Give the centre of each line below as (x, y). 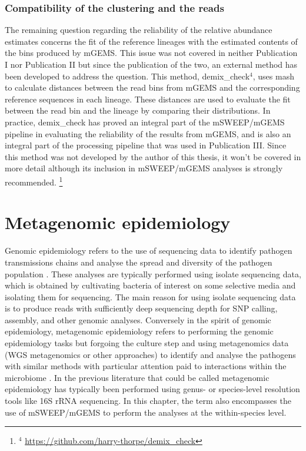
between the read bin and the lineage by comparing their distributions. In (138, 110)
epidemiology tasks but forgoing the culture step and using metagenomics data (147, 343)
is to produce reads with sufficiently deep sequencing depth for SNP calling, (141, 308)
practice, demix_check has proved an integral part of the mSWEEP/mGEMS (145, 122)
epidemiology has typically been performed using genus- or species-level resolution (152, 389)
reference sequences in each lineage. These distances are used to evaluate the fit (148, 99)
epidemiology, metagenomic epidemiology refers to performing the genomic (139, 331)
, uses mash (273, 76)
